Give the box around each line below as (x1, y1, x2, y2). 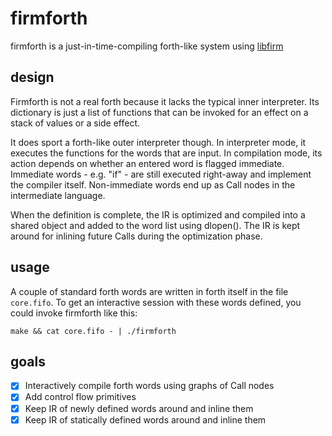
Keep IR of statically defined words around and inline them (24, 413, 267, 426)
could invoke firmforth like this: (10, 307, 138, 319)
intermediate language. (10, 189, 106, 201)
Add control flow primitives (24, 391, 137, 403)
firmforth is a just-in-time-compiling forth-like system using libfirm (10, 40, 284, 52)
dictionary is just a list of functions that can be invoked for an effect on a (10, 106, 309, 118)
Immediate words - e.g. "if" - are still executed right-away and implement (10, 168, 312, 180)
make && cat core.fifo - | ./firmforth (10, 326, 177, 336)
